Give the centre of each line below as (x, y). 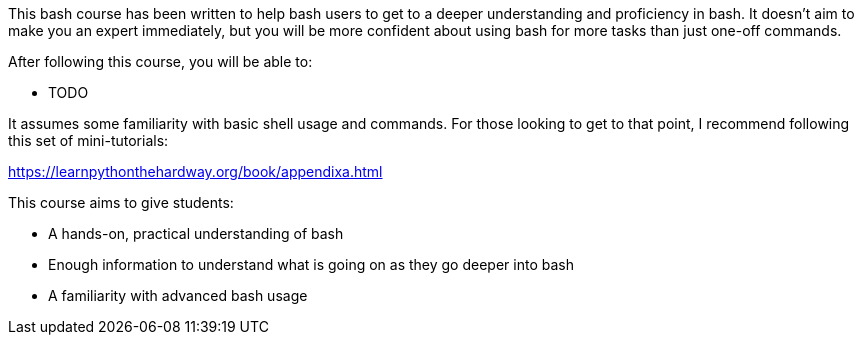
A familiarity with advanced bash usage (178, 295)
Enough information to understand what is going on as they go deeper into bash (311, 264)
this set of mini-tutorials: (88, 140)
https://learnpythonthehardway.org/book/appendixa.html (195, 171)
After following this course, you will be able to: (160, 61)
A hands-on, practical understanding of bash (196, 233)
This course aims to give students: (121, 202)
